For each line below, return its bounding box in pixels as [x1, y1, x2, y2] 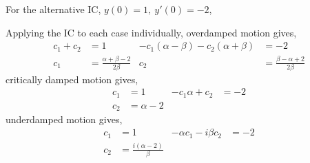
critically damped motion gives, [6, 72, 138, 86]
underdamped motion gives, [6, 112, 123, 127]
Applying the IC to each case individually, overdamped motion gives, [6, 25, 297, 39]
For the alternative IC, [6, 2, 101, 16]
